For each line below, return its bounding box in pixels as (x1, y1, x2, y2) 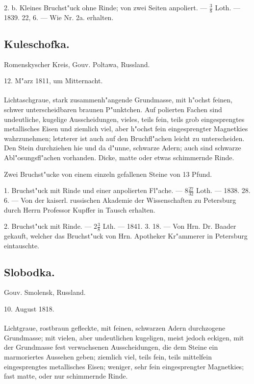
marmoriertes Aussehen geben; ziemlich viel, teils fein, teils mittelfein (4, 351, 212, 361)
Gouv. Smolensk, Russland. (4, 287, 86, 297)
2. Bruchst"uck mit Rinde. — (4, 221, 92, 231)
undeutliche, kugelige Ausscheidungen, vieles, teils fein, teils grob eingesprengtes (4, 114, 245, 124)
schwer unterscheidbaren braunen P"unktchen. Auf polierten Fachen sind (4, 104, 222, 114)
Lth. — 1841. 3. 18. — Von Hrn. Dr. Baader (102, 221, 236, 231)
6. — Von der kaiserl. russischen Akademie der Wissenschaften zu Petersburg (4, 194, 236, 205)
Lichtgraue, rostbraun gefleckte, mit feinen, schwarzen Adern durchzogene (4, 323, 226, 333)
